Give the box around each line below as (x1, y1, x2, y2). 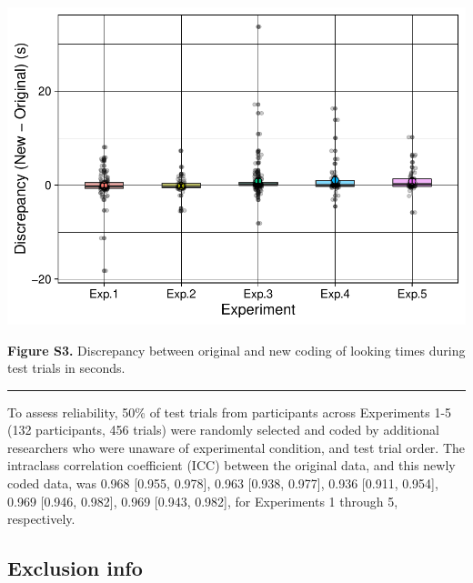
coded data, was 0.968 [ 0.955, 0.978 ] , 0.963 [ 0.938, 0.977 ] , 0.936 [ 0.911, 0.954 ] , (7, 474, 438, 493)
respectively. (7, 509, 75, 528)
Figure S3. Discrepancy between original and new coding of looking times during (7, 340, 466, 359)
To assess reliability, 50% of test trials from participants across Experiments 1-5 (7, 402, 452, 421)
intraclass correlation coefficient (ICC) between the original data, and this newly (7, 456, 456, 475)
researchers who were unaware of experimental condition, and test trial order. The (7, 437, 466, 457)
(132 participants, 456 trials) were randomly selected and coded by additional (7, 420, 439, 439)
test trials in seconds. (7, 358, 126, 377)
